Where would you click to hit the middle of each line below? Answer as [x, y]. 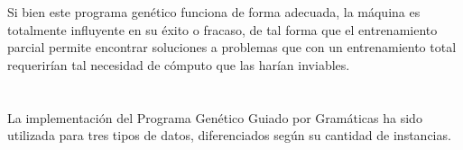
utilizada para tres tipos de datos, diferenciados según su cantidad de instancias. [229, 135]
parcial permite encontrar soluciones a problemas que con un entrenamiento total [232, 47]
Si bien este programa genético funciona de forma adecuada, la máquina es [214, 12]
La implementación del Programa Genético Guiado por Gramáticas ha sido [215, 117]
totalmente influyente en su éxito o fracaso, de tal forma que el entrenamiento [222, 29]
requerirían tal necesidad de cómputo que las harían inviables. [179, 64]
